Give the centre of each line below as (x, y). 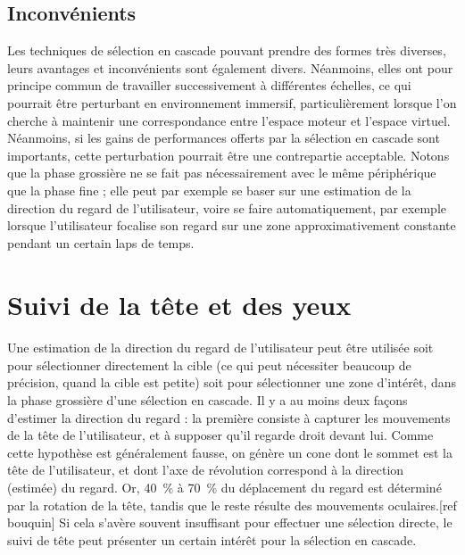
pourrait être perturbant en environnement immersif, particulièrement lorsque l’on (232, 102)
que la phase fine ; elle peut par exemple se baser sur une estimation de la (209, 190)
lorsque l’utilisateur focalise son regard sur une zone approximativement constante (232, 225)
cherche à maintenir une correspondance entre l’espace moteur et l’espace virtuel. (229, 120)
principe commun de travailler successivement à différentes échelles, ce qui (209, 85)
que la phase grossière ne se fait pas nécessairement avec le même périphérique (222, 173)
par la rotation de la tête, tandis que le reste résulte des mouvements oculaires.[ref (232, 505)
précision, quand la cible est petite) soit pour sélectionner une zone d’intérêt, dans (232, 382)
